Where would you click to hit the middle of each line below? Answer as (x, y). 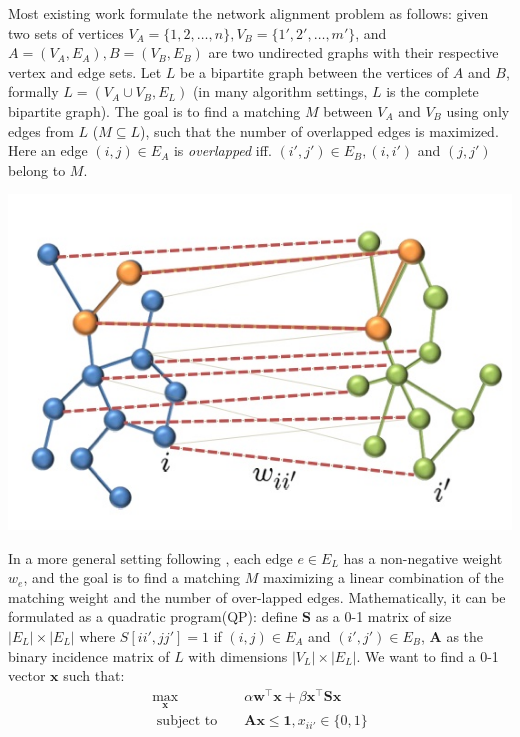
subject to (187, 721)
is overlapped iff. (222, 150)
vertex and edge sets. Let (85, 71)
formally (33, 91)
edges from (41, 130)
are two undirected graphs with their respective (353, 52)
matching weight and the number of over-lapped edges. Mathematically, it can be (257, 596)
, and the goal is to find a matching (132, 577)
